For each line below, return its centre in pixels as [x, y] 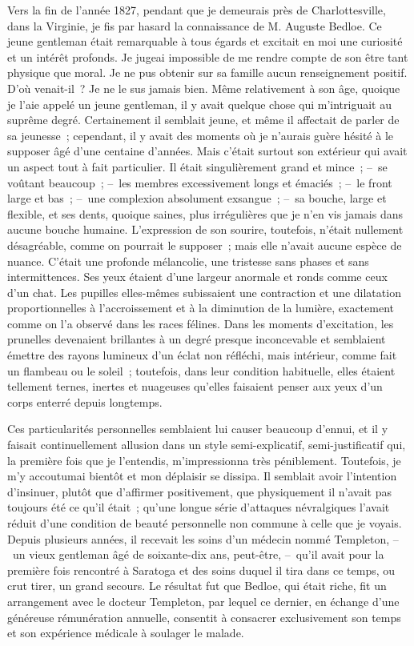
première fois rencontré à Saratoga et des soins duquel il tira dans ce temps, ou [201, 570]
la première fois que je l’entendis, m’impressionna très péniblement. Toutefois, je [204, 460]
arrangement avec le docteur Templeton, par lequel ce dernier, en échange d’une [203, 601]
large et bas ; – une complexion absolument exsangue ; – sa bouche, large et [197, 198]
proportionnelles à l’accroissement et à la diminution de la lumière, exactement [201, 308]
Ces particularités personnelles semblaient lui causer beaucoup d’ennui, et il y [198, 429]
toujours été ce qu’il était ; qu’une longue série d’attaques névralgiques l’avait [199, 507]
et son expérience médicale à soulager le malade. [126, 633]
